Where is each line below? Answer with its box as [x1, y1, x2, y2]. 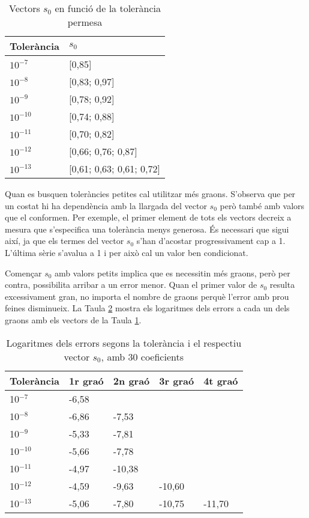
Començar [5, 266, 42, 279]
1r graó [68, 373, 104, 388]
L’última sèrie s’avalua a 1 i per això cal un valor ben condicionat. [5, 246, 248, 258]
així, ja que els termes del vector [5, 234, 124, 247]
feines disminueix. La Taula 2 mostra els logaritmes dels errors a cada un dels [5, 302, 290, 314]
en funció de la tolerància [55, 1, 161, 15]
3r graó [159, 373, 194, 388]
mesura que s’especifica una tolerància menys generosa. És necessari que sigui [5, 222, 289, 235]
